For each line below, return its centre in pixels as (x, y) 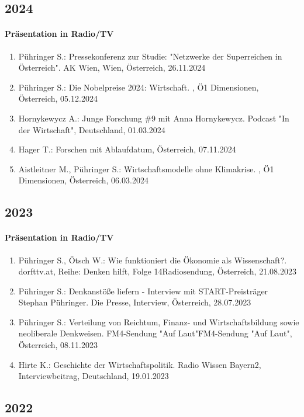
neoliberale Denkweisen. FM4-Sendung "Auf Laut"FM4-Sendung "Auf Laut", (155, 333)
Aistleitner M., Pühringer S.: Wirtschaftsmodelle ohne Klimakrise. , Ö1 (146, 168)
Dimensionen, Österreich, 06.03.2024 (83, 180)
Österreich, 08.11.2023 (58, 345)
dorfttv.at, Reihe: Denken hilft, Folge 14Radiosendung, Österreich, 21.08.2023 (157, 271)
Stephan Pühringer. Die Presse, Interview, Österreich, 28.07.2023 (135, 302)
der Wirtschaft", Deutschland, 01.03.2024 (92, 129)
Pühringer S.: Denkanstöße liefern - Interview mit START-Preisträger (143, 291)
